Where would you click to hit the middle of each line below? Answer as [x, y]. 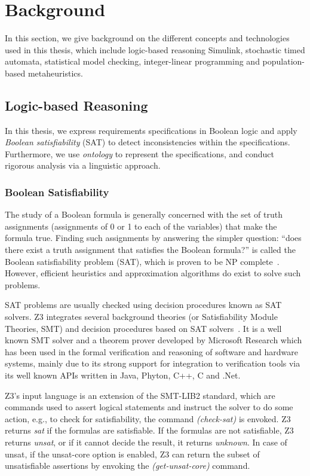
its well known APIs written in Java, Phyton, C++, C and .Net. [123, 375]
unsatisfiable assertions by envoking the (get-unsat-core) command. [128, 466]
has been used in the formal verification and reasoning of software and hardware [151, 351]
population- [284, 61]
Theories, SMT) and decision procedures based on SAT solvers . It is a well [143, 328]
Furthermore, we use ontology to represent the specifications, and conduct [139, 153]
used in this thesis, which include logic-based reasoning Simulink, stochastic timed [155, 49]
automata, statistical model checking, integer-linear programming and [132, 61]
